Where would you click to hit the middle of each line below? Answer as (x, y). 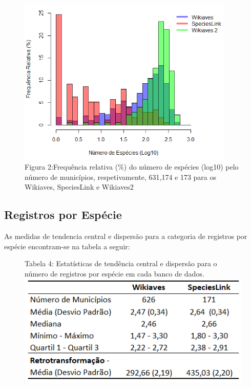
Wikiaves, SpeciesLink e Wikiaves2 (79, 187)
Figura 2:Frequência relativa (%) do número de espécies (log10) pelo (132, 166)
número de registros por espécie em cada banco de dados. (114, 273)
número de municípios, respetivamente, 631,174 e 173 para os (121, 177)
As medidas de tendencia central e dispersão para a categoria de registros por (126, 236)
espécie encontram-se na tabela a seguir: (67, 246)
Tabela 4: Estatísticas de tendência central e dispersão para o (121, 263)
